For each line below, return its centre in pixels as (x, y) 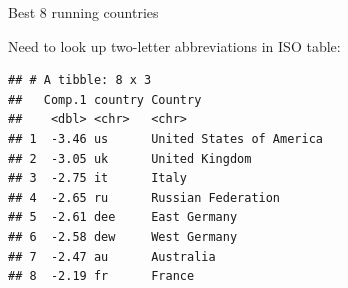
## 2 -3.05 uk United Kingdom (130, 158)
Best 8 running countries (83, 12)
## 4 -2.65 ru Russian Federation (144, 197)
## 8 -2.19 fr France (101, 276)
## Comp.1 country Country (105, 99)
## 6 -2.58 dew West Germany (123, 236)
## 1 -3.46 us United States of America (165, 138)
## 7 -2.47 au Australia (112, 256)
